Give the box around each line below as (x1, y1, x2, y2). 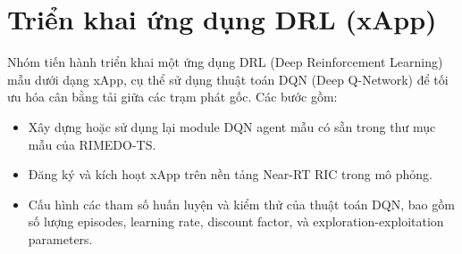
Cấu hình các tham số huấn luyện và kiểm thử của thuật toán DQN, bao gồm (28, 194, 455, 213)
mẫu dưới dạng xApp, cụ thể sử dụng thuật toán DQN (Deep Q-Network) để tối (7, 70, 449, 88)
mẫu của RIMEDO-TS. (28, 135, 156, 153)
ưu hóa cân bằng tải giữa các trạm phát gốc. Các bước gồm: (7, 87, 338, 106)
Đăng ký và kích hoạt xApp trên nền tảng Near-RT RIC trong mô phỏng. (28, 165, 433, 184)
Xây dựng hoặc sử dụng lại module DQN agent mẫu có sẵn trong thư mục (28, 117, 436, 135)
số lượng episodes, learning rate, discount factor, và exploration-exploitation (28, 212, 444, 231)
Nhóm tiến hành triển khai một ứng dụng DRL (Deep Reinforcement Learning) (7, 53, 443, 71)
